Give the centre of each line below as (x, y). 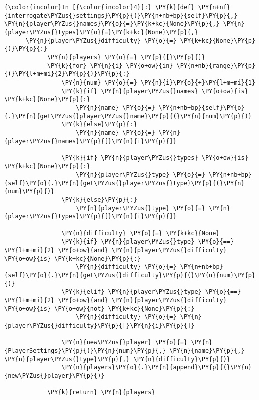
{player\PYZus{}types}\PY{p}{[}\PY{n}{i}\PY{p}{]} (90, 217)
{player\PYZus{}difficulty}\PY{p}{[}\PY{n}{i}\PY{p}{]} (99, 325)
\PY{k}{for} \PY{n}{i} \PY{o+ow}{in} (110, 66)
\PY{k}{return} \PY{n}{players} (101, 393)
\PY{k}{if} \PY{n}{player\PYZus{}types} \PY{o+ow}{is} (155, 158)
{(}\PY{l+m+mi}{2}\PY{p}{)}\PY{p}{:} (67, 74)
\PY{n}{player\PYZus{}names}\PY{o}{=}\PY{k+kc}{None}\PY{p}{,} (112, 24)
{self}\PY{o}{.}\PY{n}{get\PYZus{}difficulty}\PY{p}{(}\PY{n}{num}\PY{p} (130, 275)
